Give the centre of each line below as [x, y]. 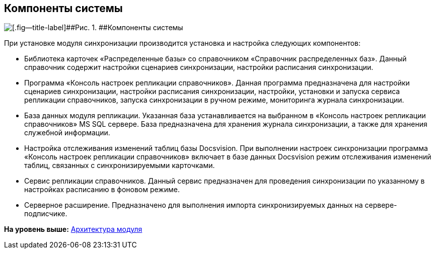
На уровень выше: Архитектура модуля [73, 229]
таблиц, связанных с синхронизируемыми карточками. [120, 165]
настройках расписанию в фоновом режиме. [102, 190]
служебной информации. [67, 133]
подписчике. [46, 214]
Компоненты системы [63, 8]
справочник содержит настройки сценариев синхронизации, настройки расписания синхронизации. [199, 67]
